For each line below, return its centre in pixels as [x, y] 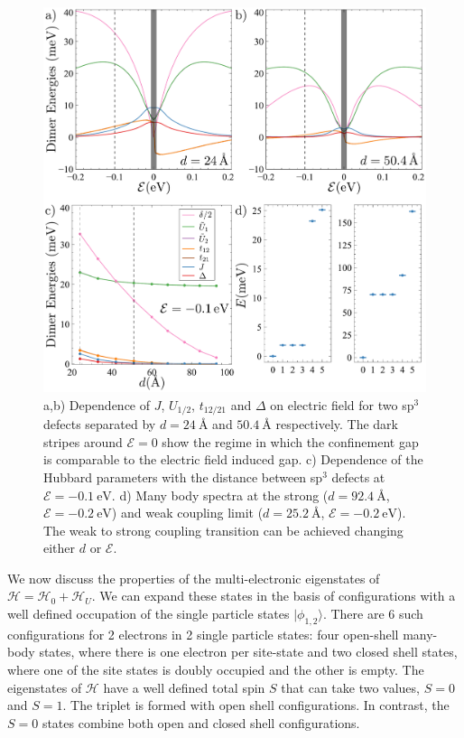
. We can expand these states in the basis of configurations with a [274, 596]
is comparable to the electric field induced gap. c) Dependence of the [233, 459]
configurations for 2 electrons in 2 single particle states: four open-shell [203, 634]
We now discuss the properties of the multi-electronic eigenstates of [194, 578]
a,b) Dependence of [97, 404]
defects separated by [100, 424]
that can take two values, [350, 687]
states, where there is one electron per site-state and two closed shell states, [248, 652]
